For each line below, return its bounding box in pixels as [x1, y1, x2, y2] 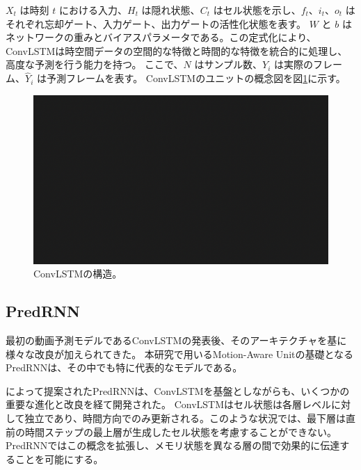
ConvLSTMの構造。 [33, 266, 122, 281]
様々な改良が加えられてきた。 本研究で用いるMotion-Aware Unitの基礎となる [6, 346, 354, 361]
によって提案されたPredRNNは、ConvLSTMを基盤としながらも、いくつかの [6, 383, 350, 398]
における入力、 [58, 3, 127, 17]
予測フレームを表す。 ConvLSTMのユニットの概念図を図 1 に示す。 [46, 71, 346, 86]
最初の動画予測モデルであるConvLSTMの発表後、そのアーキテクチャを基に [6, 332, 347, 347]
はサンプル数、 [194, 57, 263, 72]
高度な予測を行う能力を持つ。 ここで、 [6, 57, 184, 72]
